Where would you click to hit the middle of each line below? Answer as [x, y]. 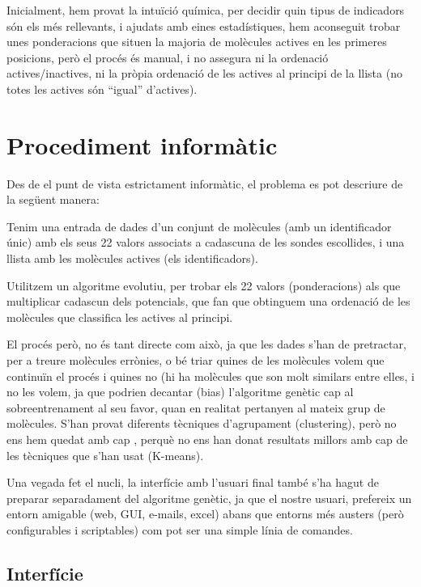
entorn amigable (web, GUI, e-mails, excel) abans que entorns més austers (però [205, 514]
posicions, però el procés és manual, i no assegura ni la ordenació [168, 57]
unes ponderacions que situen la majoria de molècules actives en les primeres [197, 42]
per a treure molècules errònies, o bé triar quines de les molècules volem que [196, 360]
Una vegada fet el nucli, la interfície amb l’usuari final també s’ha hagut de [193, 482]
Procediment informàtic [142, 144]
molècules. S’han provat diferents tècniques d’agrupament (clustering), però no [202, 423]
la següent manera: [53, 199]
